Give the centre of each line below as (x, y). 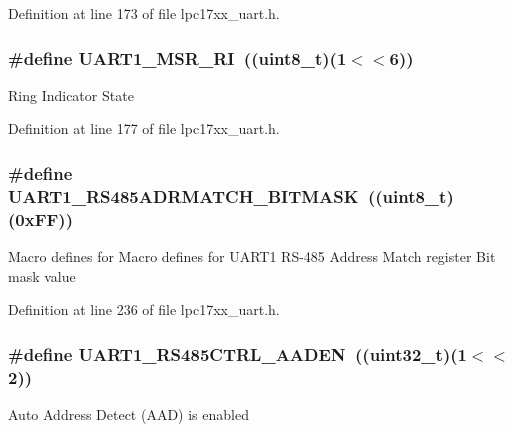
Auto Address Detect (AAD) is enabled (128, 413)
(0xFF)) (40, 218)
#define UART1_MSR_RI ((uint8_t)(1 (177, 57)
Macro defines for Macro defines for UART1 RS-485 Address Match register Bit (252, 256)
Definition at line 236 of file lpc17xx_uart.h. (144, 309)
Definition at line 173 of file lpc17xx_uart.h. (144, 13)
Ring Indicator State (71, 94)
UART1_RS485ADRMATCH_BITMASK (183, 195)
